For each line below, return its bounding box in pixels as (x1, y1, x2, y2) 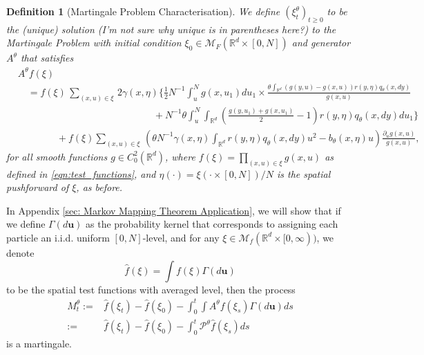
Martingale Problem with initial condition (6, 35, 182, 50)
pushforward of (6, 180, 69, 194)
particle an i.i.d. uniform (6, 230, 110, 244)
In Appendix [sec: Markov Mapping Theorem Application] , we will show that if (6, 203, 341, 217)
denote (6, 245, 35, 260)
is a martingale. (6, 336, 73, 350)
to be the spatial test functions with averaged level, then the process (6, 282, 296, 296)
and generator (291, 35, 351, 50)
